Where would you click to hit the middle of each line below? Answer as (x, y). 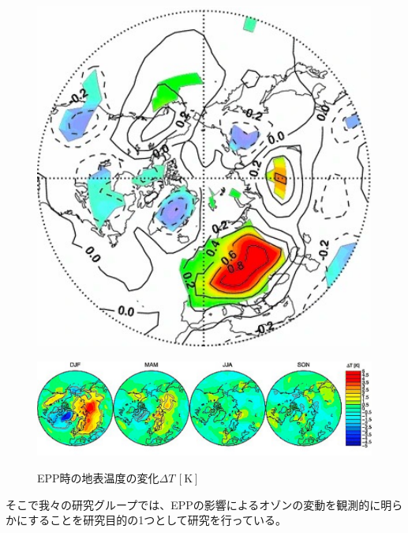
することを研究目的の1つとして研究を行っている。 (157, 520)
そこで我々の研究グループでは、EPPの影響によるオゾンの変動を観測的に (193, 504)
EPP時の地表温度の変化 (98, 477)
